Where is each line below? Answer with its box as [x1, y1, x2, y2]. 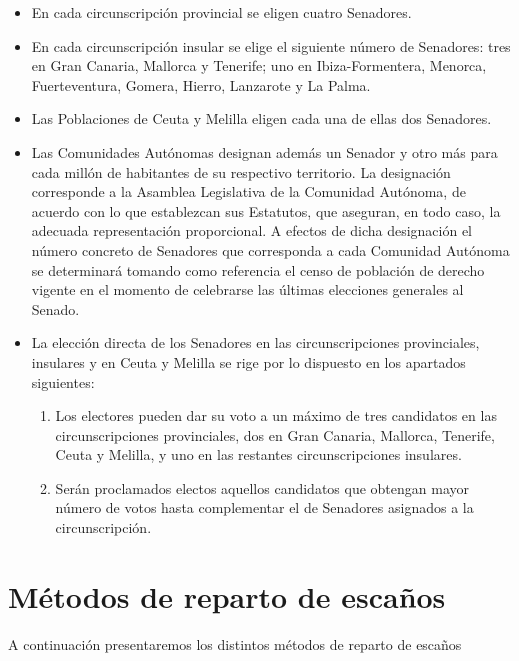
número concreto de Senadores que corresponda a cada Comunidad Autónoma [31, 239, 510, 260]
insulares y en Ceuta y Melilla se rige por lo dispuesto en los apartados [31, 351, 466, 372]
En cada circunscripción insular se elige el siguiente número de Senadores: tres [31, 35, 511, 56]
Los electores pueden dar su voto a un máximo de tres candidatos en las [55, 405, 497, 426]
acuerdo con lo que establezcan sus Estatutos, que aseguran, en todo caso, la [31, 200, 501, 221]
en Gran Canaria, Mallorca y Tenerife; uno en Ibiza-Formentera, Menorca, [31, 55, 487, 76]
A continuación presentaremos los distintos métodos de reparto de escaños [8, 633, 462, 654]
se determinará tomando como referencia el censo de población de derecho [31, 259, 485, 280]
